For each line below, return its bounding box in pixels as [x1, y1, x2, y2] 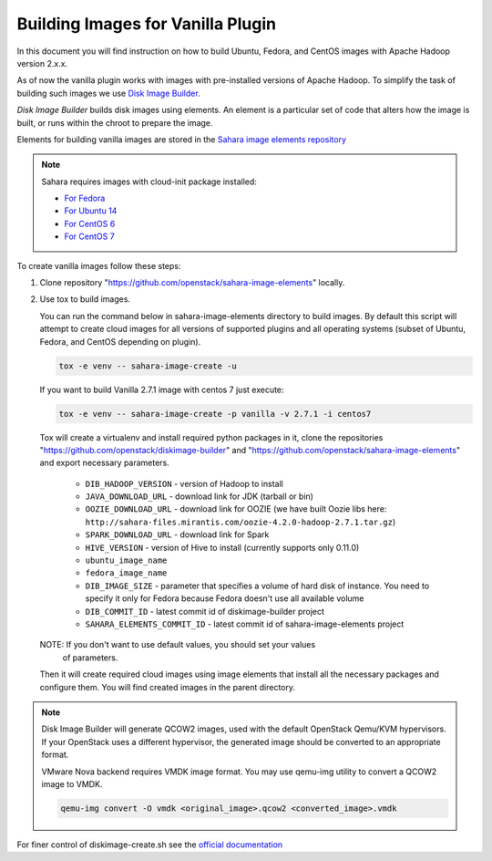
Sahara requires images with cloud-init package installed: [41, 176, 257, 187]
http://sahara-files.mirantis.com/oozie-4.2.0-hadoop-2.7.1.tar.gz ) [85, 516, 396, 527]
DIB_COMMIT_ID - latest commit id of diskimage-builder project [85, 606, 325, 617]
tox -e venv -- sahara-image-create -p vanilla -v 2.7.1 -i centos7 [58, 409, 372, 419]
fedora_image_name [85, 568, 168, 578]
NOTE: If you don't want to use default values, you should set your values [39, 639, 316, 650]
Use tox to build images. [39, 294, 131, 305]
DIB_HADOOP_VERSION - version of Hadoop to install [85, 478, 284, 489]
